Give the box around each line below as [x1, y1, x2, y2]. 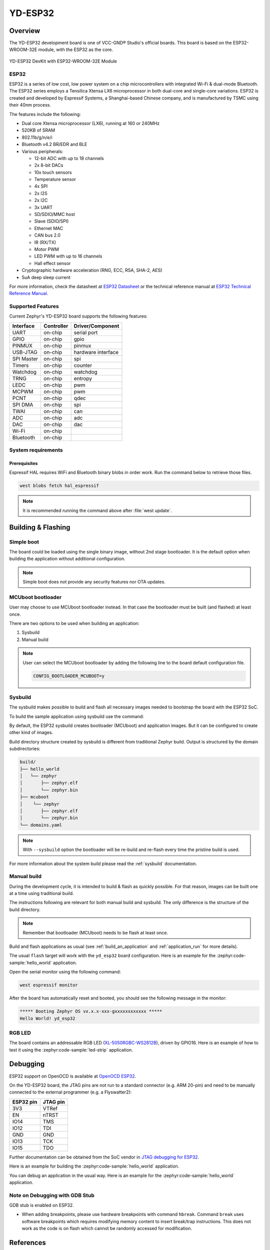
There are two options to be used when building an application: [9, 620, 139, 626]
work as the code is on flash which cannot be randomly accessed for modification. [21, 1225, 192, 1231]
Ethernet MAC [34, 225, 63, 231]
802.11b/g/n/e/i [21, 134, 52, 140]
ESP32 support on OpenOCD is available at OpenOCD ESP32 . [9, 1073, 136, 1079]
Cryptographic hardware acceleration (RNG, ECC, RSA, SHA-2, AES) [21, 267, 162, 273]
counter [73, 361, 92, 368]
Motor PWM [34, 246, 59, 252]
